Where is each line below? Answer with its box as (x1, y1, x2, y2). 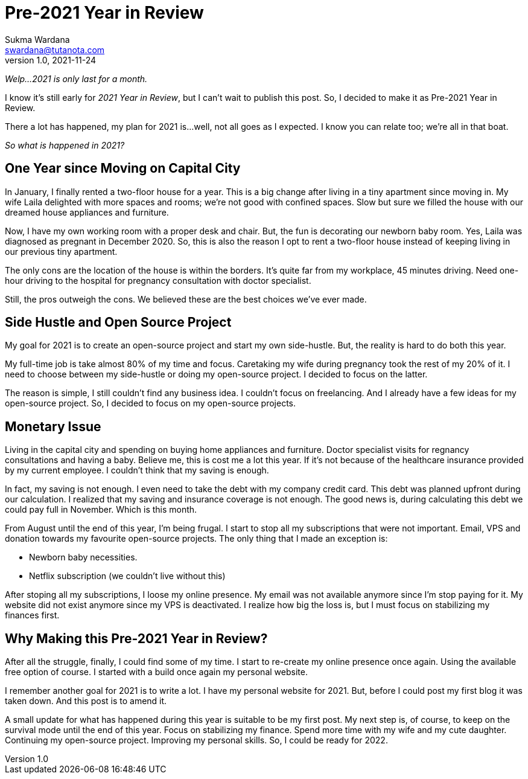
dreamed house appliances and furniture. (5, 207, 169, 217)
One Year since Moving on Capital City (5, 161, 241, 176)
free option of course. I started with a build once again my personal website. (5, 667, 308, 678)
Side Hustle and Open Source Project (5, 315, 232, 330)
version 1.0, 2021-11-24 (5, 54, 96, 65)
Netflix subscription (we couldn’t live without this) (29, 571, 226, 582)
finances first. (5, 610, 60, 621)
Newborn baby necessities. (29, 552, 138, 563)
